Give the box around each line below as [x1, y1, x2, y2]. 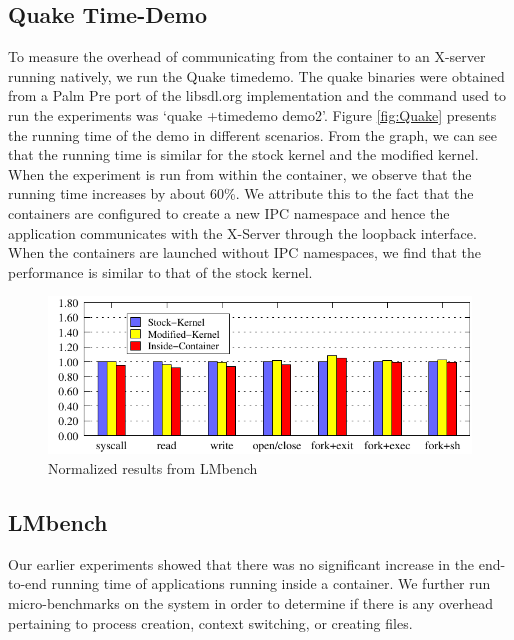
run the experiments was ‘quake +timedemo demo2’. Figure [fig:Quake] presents [8, 104, 497, 125]
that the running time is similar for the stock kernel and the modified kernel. [8, 144, 479, 165]
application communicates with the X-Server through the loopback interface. [8, 222, 477, 243]
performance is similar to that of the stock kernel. [8, 261, 313, 282]
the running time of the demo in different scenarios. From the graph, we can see [8, 124, 498, 145]
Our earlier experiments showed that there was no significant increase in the [8, 553, 475, 574]
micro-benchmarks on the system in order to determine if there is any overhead [8, 592, 494, 613]
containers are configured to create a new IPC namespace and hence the [8, 202, 450, 223]
